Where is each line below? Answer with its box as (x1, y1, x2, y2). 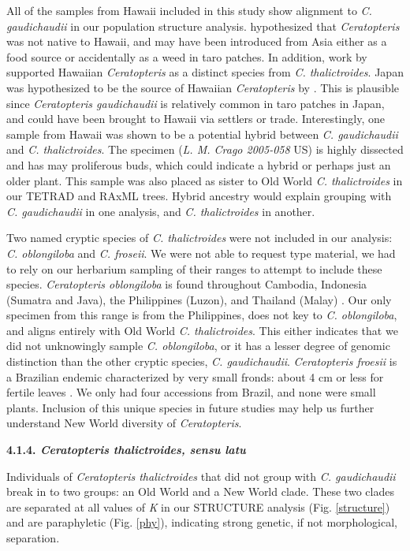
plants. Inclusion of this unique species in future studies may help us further (6, 399, 375, 415)
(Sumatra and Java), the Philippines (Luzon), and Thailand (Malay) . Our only (6, 291, 392, 307)
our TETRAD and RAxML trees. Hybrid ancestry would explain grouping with (6, 188, 392, 204)
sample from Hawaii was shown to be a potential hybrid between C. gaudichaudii (6, 125, 398, 142)
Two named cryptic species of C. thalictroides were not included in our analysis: (6, 229, 393, 246)
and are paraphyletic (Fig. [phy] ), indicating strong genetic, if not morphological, (6, 514, 397, 531)
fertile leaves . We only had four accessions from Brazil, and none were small (6, 384, 376, 400)
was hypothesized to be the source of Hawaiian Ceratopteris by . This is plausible (6, 79, 400, 95)
